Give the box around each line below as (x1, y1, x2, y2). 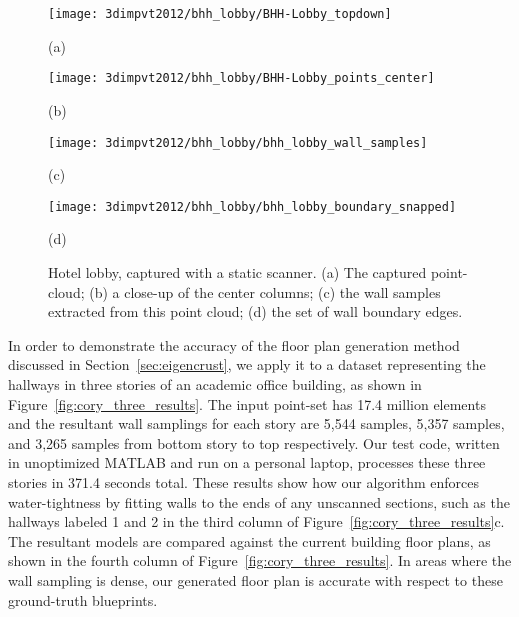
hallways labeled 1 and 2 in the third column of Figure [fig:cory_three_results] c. (8, 511, 505, 532)
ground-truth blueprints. (8, 589, 158, 610)
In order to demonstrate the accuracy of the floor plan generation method (8, 334, 460, 355)
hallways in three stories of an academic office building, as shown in (8, 373, 422, 394)
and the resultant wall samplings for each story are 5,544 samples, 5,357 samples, (8, 413, 505, 434)
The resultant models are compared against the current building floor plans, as (8, 530, 491, 551)
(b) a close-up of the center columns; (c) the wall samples (89, 281, 441, 302)
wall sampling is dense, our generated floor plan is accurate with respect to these (8, 569, 503, 590)
